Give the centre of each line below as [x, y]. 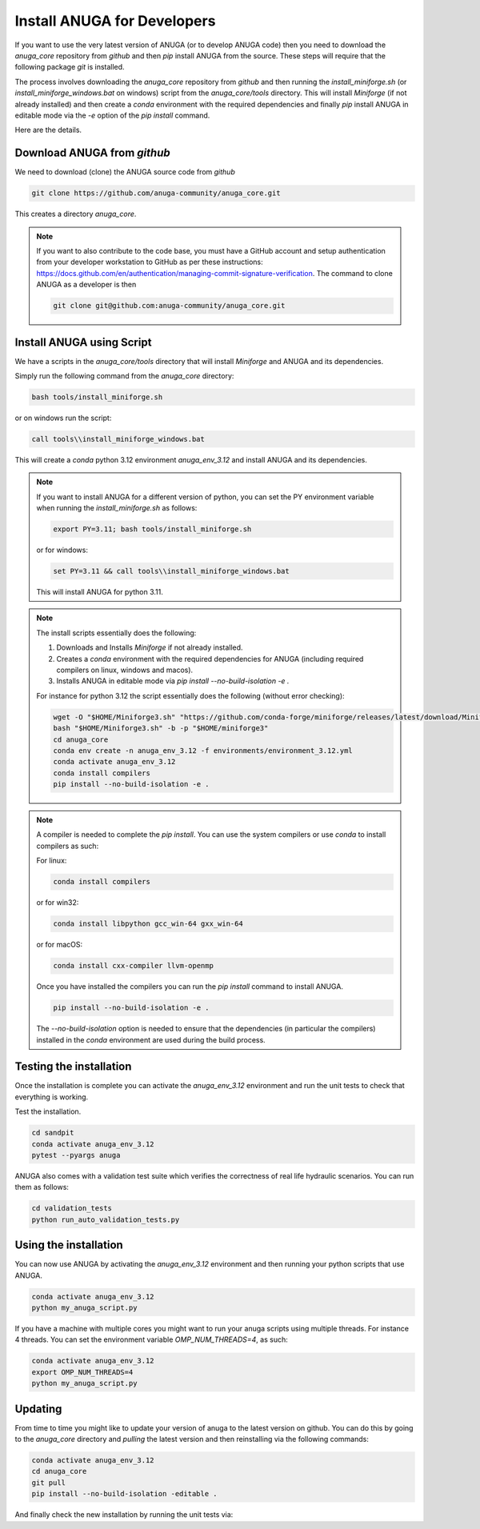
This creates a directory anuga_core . [76, 214]
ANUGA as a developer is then [86, 285]
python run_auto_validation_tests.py [106, 1219]
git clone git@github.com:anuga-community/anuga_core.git [169, 306]
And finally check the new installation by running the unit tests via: [124, 1515]
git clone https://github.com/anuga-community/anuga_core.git [156, 193]
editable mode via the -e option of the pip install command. [112, 115]
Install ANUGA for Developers [115, 21]
